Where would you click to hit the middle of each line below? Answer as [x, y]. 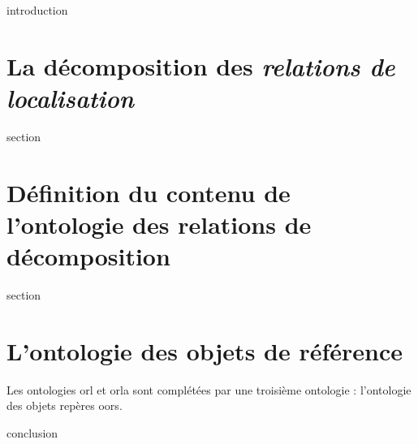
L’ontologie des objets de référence [205, 350]
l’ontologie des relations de [159, 224]
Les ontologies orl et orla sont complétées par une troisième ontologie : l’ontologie [209, 389]
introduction [37, 10]
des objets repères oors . [65, 405]
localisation [70, 97]
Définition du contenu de [149, 192]
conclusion [32, 432]
